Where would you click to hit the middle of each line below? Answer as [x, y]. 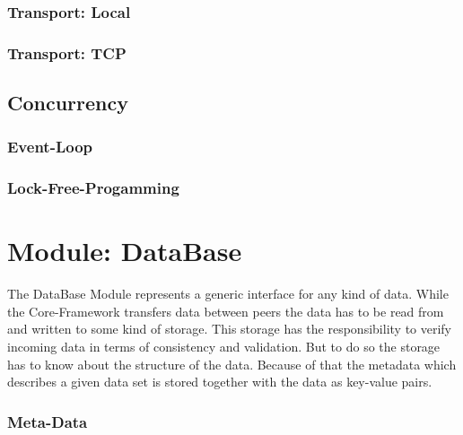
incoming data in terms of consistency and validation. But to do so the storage [224, 347]
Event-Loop [50, 147]
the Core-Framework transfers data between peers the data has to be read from [226, 311]
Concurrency [68, 103]
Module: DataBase [125, 251]
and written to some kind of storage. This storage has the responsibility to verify [230, 329]
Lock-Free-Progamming [93, 188]
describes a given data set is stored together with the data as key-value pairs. [220, 382]
